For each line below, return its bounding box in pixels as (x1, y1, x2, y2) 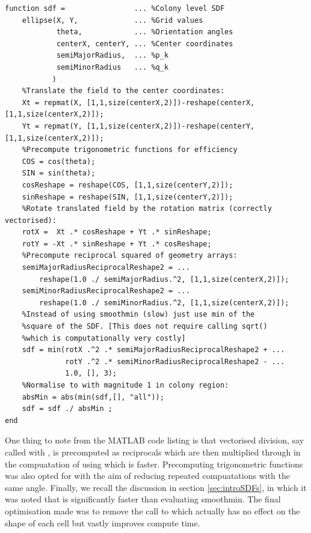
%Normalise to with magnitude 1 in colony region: (22, 381, 229, 389)
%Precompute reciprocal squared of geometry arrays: (22, 251, 238, 260)
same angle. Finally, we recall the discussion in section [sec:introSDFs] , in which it (5, 481, 307, 493)
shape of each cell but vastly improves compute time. (5, 516, 200, 529)
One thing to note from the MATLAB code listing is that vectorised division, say (5, 434, 304, 446)
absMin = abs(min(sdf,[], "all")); (22, 392, 164, 401)
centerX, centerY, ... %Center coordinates (56, 39, 233, 48)
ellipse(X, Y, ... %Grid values (22, 16, 203, 25)
